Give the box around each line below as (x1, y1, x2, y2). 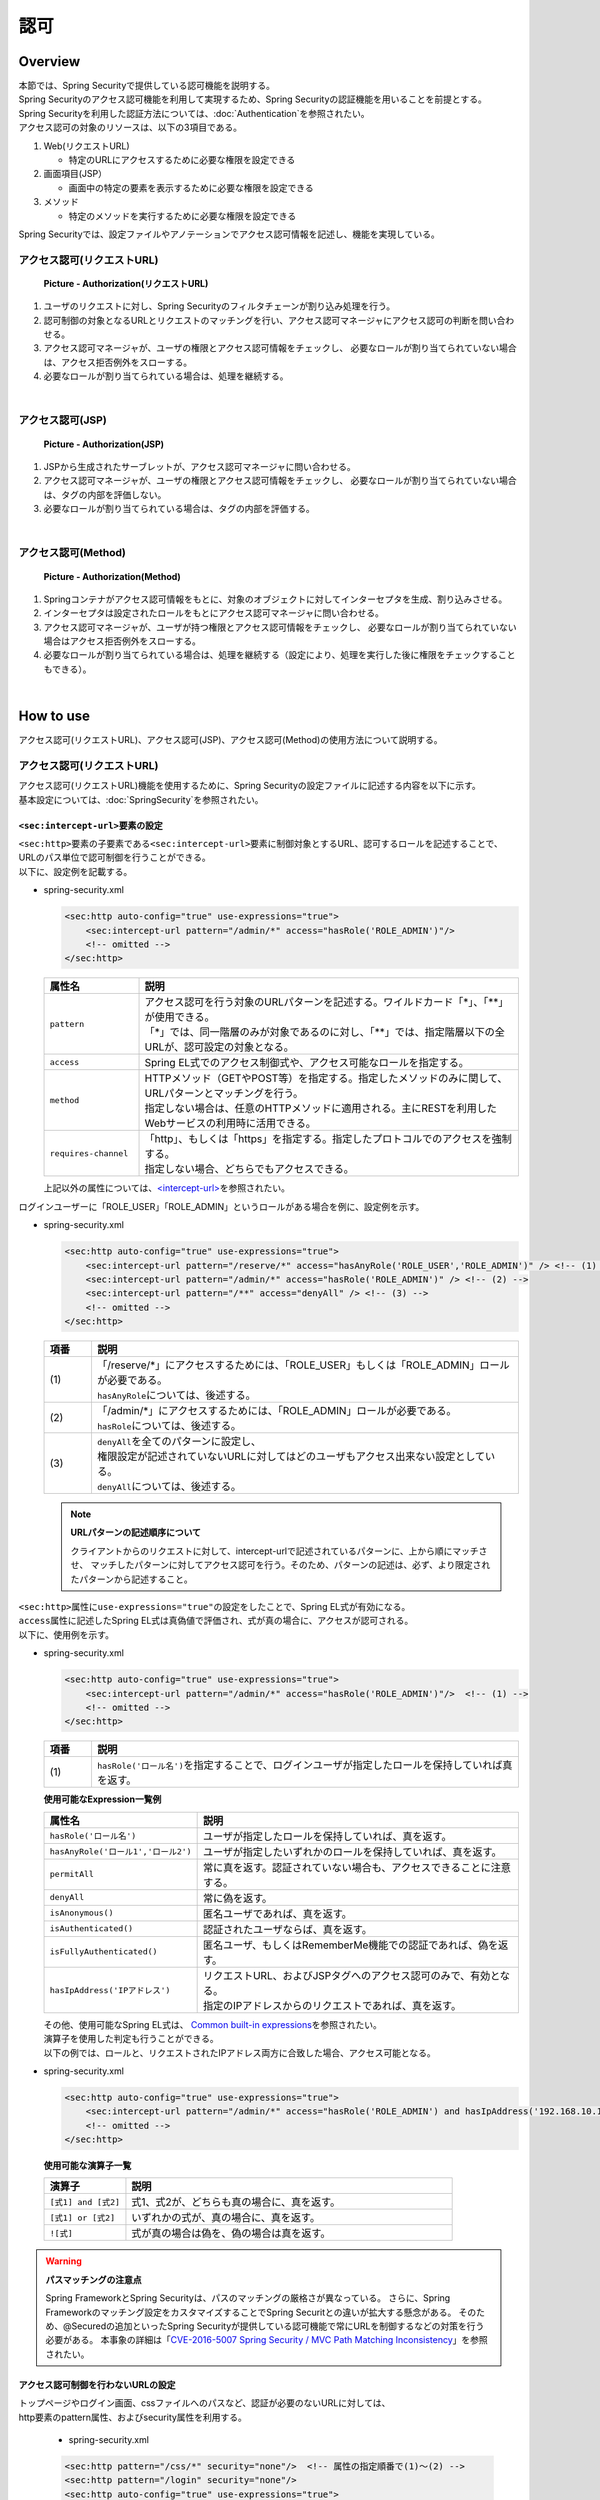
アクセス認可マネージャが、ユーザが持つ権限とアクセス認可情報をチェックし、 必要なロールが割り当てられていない (43, 621, 517, 633)
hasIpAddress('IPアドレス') (49, 1985, 171, 1996)
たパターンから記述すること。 (70, 1573, 194, 1585)
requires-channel (49, 1148, 129, 1159)
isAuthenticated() (49, 1923, 134, 1934)
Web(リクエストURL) (43, 140, 130, 152)
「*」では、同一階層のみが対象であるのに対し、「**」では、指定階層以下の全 (144, 1025, 505, 1039)
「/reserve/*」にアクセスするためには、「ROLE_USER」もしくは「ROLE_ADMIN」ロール (96, 1358, 510, 1372)
